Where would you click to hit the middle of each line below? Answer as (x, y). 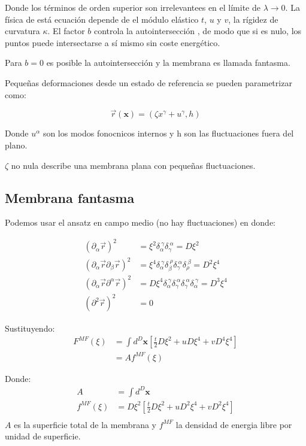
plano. (16, 145)
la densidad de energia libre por (234, 424)
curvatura (22, 31)
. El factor (66, 31)
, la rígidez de (253, 19)
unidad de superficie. (43, 436)
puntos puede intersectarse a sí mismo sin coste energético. (113, 42)
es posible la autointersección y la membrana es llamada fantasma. (168, 63)
